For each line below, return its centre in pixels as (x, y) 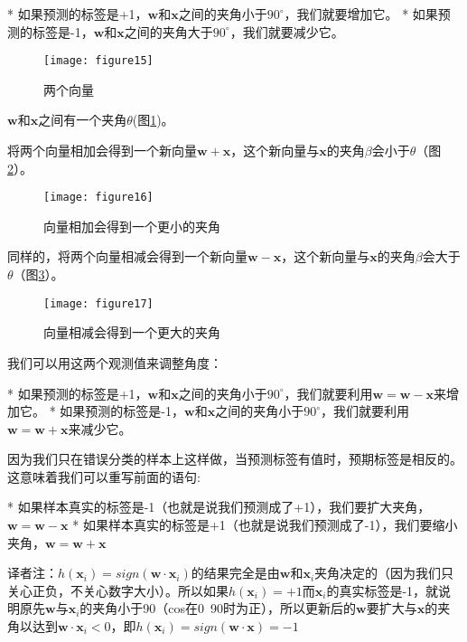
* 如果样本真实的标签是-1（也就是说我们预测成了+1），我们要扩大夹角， (219, 507)
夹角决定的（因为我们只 (384, 573)
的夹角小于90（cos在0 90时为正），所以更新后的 (218, 608)
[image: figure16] (98, 198)
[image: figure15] (98, 61)
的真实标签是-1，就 (383, 590)
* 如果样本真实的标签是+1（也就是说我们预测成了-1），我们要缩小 (265, 525)
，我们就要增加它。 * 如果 (361, 14)
